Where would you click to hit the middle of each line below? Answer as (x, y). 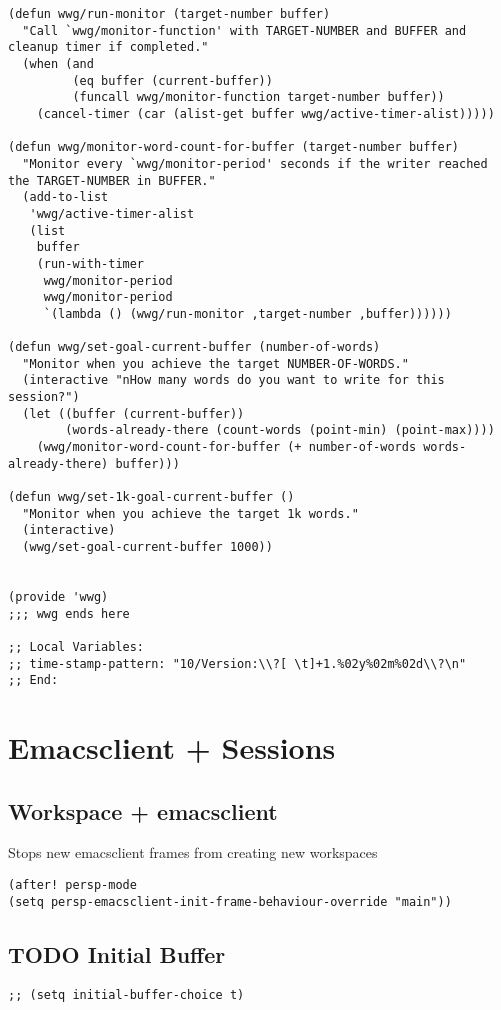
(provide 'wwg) (58, 596)
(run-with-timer (90, 263)
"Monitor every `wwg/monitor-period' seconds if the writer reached (255, 163)
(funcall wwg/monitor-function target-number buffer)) (258, 97)
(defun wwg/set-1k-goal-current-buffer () (151, 497)
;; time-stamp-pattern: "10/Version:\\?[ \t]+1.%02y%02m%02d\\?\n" (237, 663)
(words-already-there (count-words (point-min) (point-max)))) (280, 430)
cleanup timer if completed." (108, 47)
